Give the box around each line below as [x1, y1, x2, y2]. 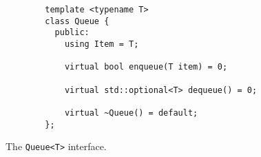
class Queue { [45, 16, 109, 26]
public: [54, 28, 90, 38]
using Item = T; [64, 39, 139, 49]
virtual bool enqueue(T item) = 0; [64, 62, 228, 72]
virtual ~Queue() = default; [64, 107, 198, 118]
